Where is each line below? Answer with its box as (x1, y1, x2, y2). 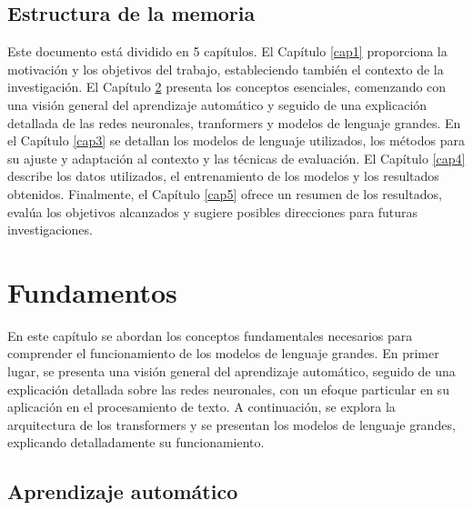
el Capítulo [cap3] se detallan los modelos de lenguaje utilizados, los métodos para (7, 131, 465, 150)
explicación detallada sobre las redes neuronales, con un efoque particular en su (7, 379, 449, 398)
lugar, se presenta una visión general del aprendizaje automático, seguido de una (7, 362, 456, 381)
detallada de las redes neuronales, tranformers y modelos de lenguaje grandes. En (7, 113, 461, 132)
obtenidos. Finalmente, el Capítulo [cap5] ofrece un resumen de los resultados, (7, 184, 442, 203)
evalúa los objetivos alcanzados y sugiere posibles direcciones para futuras (7, 202, 418, 221)
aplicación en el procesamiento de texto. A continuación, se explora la (7, 397, 396, 416)
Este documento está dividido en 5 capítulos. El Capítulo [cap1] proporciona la (7, 42, 448, 61)
